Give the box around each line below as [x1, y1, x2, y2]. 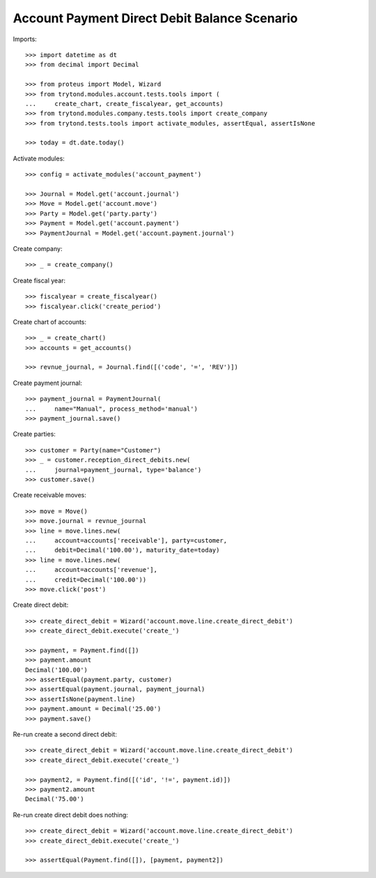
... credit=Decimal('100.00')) [25, 575, 147, 584]
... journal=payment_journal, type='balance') [25, 466, 202, 474]
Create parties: [13, 430, 56, 439]
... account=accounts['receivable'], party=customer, [25, 536, 228, 544]
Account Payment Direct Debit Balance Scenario [13, 10, 298, 26]
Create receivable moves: [13, 491, 87, 499]
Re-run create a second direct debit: [13, 729, 118, 739]
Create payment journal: [13, 379, 83, 387]
